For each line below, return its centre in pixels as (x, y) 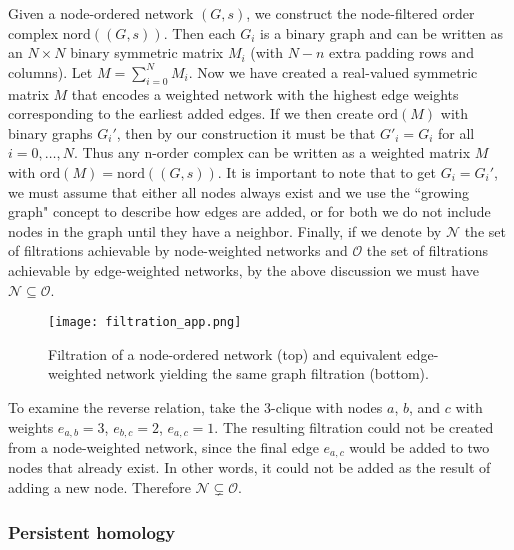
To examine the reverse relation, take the (134, 406)
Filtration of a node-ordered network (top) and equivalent (225, 353)
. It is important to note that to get (327, 171)
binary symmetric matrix (147, 52)
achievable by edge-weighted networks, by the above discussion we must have (243, 269)
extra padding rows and (401, 52)
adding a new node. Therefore (99, 487)
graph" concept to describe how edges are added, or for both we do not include (249, 211)
